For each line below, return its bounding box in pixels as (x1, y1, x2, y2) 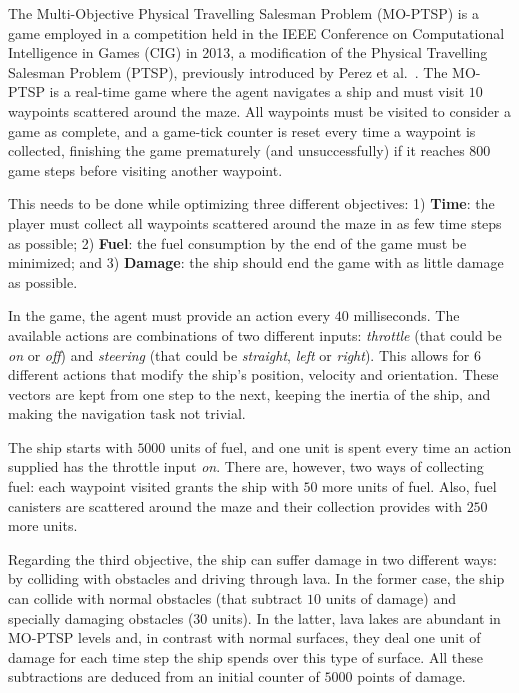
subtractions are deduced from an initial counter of (8, 666, 320, 687)
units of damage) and (325, 588, 457, 609)
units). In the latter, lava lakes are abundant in (212, 607, 501, 628)
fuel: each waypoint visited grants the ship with (8, 476, 299, 497)
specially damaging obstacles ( (8, 607, 194, 628)
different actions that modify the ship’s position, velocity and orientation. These (8, 364, 499, 385)
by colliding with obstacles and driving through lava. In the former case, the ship (8, 568, 505, 589)
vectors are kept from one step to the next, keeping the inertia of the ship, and (8, 383, 491, 404)
